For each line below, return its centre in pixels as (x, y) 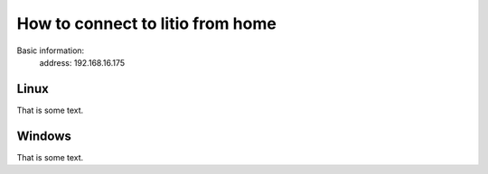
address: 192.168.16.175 (82, 62)
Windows (44, 136)
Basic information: (51, 50)
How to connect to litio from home (147, 23)
